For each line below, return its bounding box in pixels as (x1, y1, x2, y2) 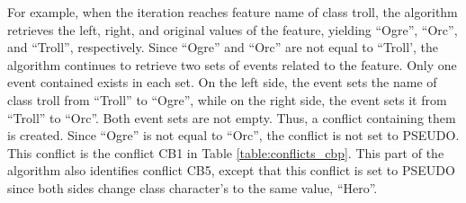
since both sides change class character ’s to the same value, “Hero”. (7, 178, 378, 197)
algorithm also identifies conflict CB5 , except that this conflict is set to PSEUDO (7, 161, 455, 180)
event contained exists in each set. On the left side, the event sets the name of (7, 73, 437, 92)
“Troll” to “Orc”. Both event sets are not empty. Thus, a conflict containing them (7, 108, 456, 127)
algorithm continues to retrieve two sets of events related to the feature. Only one (7, 55, 457, 74)
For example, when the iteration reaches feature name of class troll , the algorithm (7, 3, 458, 21)
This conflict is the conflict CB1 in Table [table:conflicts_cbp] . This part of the (7, 143, 444, 162)
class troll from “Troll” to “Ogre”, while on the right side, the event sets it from (7, 90, 447, 109)
